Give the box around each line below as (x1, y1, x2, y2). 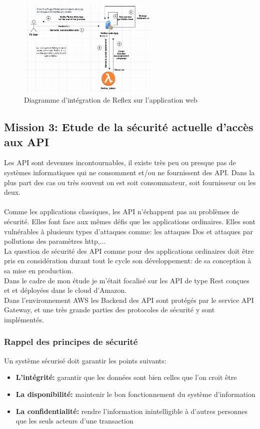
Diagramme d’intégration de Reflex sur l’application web (24, 95, 197, 105)
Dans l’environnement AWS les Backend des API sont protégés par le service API (4, 294, 254, 305)
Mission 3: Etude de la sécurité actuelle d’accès (4, 119, 253, 135)
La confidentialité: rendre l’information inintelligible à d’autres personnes (15, 405, 248, 416)
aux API (4, 134, 49, 149)
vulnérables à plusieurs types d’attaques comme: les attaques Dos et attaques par (4, 226, 253, 236)
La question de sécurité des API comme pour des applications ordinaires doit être (4, 245, 254, 256)
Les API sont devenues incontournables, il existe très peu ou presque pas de (4, 157, 236, 168)
